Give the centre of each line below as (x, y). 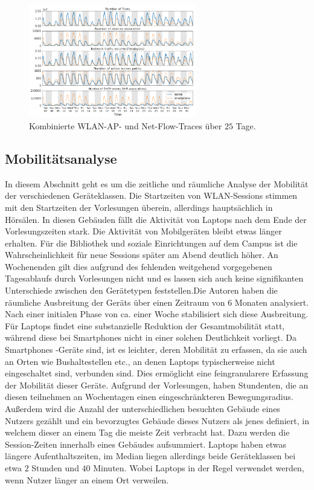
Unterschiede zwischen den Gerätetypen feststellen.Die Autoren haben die (141, 290)
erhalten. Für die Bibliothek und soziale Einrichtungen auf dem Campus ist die (151, 243)
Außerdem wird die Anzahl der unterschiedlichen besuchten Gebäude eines (143, 409)
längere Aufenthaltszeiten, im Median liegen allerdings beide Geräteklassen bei (150, 456)
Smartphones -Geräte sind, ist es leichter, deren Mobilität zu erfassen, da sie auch (156, 350)
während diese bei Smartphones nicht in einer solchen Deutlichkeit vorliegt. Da (151, 337)
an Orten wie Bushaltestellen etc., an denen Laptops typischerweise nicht (140, 361)
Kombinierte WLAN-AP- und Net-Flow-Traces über (126, 125)
